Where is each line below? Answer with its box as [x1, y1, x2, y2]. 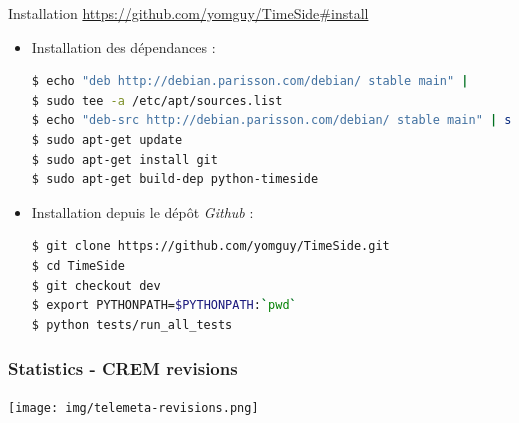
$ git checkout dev [31, 278, 161, 293]
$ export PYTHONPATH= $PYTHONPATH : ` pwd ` [31, 298, 297, 313]
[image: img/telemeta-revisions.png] [8, 400, 259, 415]
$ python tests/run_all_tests [31, 317, 233, 332]
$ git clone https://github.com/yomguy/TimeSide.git [31, 239, 390, 254]
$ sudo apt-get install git [31, 152, 218, 167]
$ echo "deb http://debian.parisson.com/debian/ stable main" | [31, 74, 469, 89]
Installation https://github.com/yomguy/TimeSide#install [8, 3, 369, 23]
